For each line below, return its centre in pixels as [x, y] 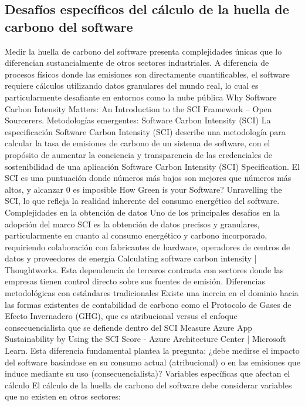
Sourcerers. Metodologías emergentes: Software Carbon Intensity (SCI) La [138, 120]
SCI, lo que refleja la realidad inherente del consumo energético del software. [142, 201]
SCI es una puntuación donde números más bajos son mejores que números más [148, 178]
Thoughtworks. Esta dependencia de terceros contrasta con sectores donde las [144, 269]
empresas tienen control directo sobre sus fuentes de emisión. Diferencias [135, 281]
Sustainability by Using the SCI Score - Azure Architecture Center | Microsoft [145, 339]
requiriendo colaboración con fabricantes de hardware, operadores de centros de [148, 246]
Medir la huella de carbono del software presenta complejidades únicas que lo [143, 51]
